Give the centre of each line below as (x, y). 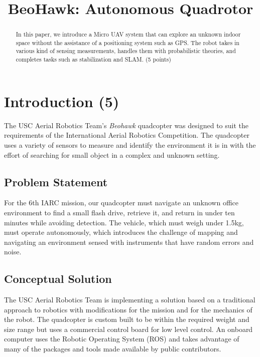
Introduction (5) (62, 101)
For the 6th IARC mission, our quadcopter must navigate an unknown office (121, 203)
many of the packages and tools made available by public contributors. (113, 349)
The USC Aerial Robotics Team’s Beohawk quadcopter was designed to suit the (126, 125)
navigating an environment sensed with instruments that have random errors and (129, 242)
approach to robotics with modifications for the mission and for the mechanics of (128, 309)
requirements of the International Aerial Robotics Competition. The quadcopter (127, 135)
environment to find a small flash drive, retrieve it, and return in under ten (119, 212)
